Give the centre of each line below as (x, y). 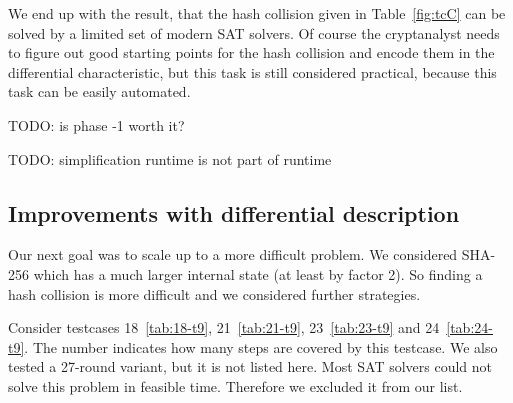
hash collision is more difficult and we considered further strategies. (214, 293)
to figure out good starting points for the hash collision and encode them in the (251, 52)
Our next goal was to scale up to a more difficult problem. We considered (233, 254)
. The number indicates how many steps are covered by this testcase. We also (261, 346)
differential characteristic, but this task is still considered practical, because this (252, 71)
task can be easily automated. (99, 91)
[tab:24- (469, 327)
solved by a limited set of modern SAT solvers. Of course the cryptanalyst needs (254, 32)
